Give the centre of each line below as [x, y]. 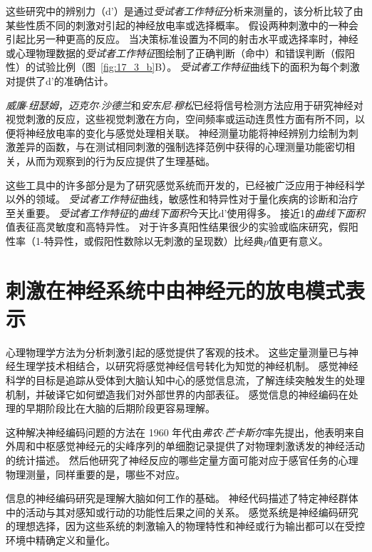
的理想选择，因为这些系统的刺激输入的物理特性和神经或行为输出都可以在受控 [185, 526]
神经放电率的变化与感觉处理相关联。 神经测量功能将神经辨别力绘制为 [187, 132]
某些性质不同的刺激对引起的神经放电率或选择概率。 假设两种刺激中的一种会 [182, 25]
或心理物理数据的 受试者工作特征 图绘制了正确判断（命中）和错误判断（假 [175, 52]
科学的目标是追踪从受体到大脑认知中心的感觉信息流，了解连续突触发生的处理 [185, 380]
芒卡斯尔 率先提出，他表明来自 [295, 432]
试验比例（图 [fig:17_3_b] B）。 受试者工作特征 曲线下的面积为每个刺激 [197, 67]
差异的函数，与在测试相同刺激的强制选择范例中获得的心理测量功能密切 [180, 147]
